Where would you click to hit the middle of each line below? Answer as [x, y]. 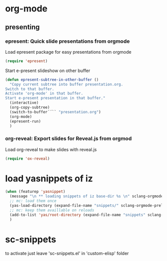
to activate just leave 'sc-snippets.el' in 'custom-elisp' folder [67, 253]
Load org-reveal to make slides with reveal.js [51, 149]
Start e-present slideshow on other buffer [48, 71]
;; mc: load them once [33, 201]
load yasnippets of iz [49, 178]
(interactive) [24, 103]
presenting [22, 27]
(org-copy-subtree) [30, 107]
